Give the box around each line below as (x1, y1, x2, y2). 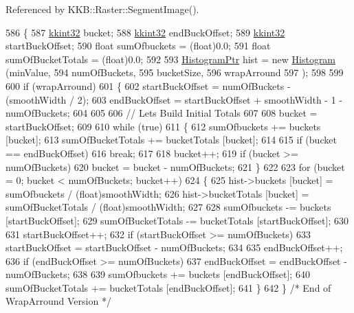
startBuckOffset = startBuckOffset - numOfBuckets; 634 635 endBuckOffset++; (5, 240, 343, 255)
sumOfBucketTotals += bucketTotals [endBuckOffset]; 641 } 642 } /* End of (5, 280, 331, 294)
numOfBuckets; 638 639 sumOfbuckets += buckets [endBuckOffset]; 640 (5, 267, 310, 281)
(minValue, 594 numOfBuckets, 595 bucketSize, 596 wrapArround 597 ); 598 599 (5, 65, 344, 80)
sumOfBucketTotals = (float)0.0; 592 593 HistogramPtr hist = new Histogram (5, 51, 336, 66)
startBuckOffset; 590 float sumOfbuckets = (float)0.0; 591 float (5, 38, 271, 53)
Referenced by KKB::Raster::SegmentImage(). (5, 2, 199, 16)
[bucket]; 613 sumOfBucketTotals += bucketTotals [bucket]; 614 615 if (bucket (5, 132, 337, 147)
